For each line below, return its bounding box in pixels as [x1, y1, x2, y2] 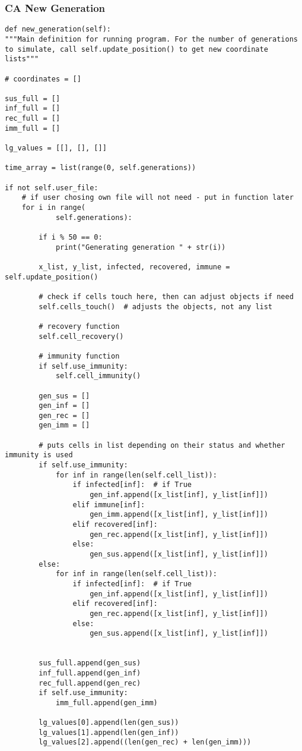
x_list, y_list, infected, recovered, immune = [39, 262, 230, 271]
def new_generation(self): [5, 25, 111, 34]
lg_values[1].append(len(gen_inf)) [39, 728, 179, 737]
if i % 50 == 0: [39, 233, 103, 241]
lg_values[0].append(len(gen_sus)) [39, 718, 179, 727]
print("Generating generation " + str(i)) [55, 243, 226, 252]
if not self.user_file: [5, 183, 98, 192]
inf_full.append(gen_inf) [39, 668, 141, 677]
